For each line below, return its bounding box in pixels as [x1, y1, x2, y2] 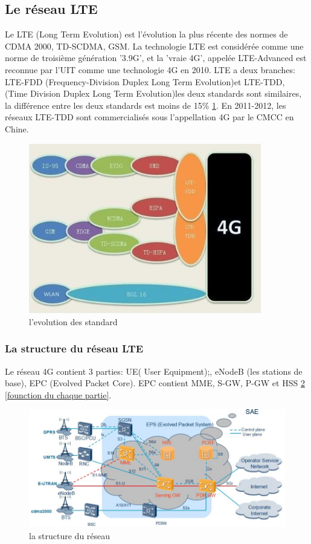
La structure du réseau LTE [5, 341, 144, 356]
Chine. [5, 122, 29, 135]
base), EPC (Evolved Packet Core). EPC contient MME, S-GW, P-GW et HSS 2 [5, 377, 305, 389]
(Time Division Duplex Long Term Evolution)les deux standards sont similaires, [5, 87, 302, 100]
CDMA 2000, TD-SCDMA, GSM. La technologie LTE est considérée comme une [5, 39, 304, 52]
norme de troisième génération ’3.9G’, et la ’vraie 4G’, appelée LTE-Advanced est [5, 51, 307, 64]
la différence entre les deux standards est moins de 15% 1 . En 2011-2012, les [5, 99, 286, 111]
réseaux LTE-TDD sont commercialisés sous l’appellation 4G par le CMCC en [5, 111, 294, 123]
